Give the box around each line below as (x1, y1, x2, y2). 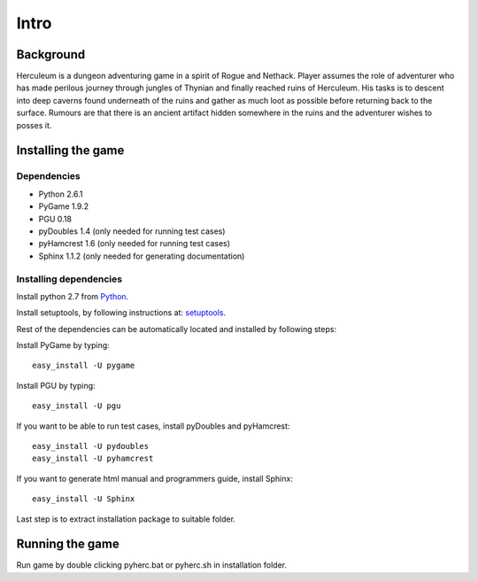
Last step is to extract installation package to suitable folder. (16, 514, 236, 524)
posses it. (16, 120, 52, 130)
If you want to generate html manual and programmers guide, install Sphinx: (16, 473, 294, 484)
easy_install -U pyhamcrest (32, 453, 154, 464)
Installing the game (16, 143, 125, 159)
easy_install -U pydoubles (32, 441, 150, 451)
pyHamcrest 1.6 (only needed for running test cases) (38, 238, 230, 249)
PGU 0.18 (38, 213, 73, 224)
